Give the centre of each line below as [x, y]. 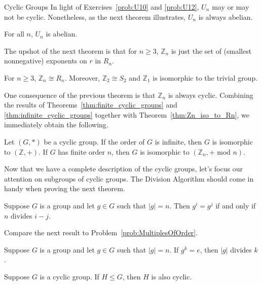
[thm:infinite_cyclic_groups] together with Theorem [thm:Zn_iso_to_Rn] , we [127, 114]
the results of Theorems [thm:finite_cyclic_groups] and [91, 105]
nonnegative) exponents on [46, 61]
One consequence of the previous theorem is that [80, 95]
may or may [231, 7]
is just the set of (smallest [211, 50]
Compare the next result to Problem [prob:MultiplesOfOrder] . [101, 233]
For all [14, 34]
